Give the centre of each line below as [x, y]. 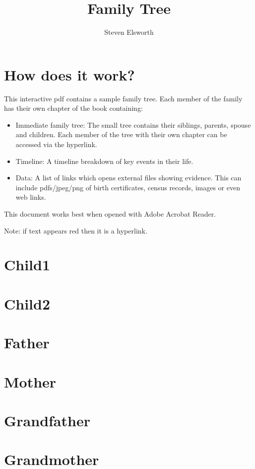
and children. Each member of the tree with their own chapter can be [121, 134]
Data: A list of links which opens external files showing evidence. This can [128, 178]
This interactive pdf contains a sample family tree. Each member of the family [123, 98]
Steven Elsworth [129, 32]
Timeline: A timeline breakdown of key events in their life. [104, 161]
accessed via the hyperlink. [56, 144]
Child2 [27, 303]
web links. [31, 197]
